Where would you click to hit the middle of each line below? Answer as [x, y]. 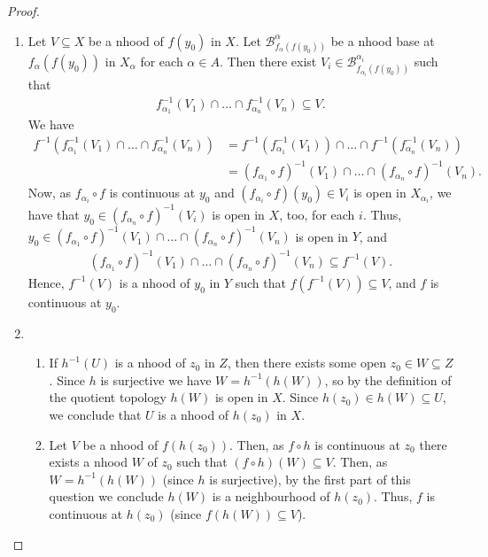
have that [54, 214]
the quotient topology [108, 397]
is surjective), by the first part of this [310, 479]
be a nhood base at [383, 40]
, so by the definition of [388, 379]
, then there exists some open [307, 363]
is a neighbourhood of [271, 496]
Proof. [23, 11]
